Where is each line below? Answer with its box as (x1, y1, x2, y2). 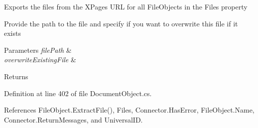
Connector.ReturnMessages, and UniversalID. (4, 114, 143, 125)
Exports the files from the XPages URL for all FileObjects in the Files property (4, 1, 248, 11)
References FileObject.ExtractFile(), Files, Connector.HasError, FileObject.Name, (4, 105, 255, 115)
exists (4, 28, 21, 38)
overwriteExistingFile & (4, 54, 76, 65)
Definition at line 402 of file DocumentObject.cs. (4, 88, 152, 98)
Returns (4, 71, 28, 81)
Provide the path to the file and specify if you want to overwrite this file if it (4, 18, 238, 28)
